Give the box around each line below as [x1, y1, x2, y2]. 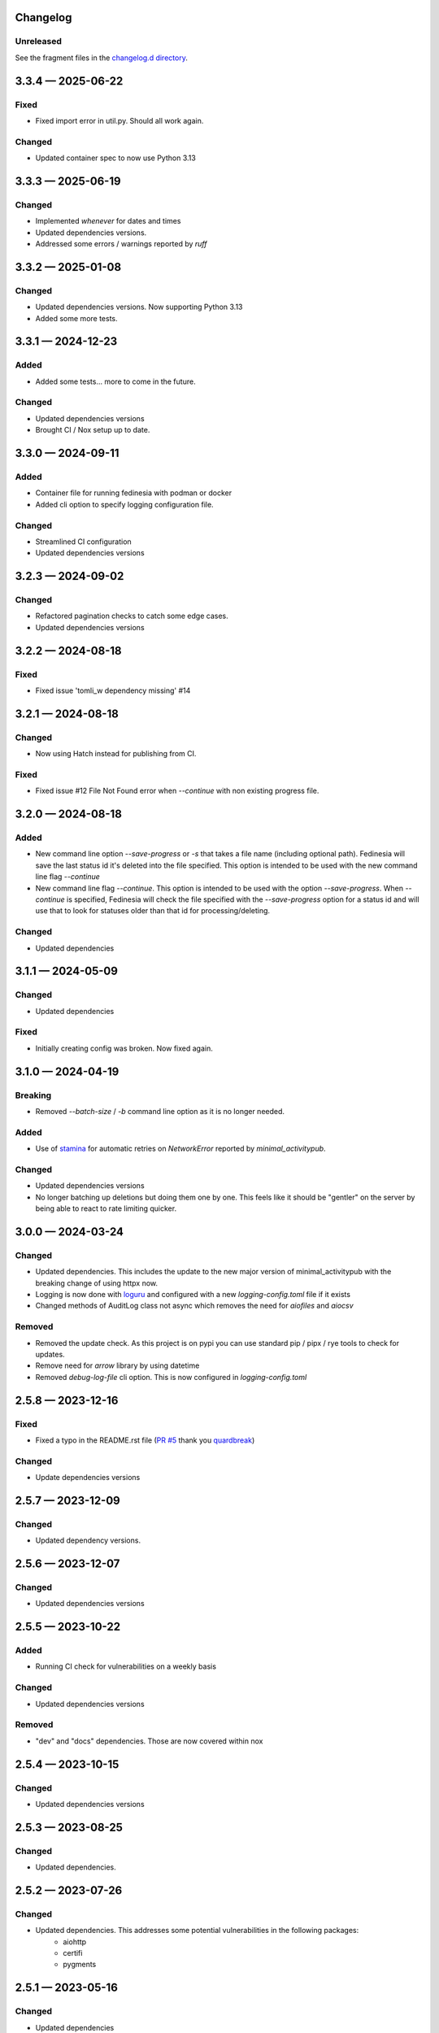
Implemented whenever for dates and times [35, 216, 181, 226]
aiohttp [63, 1936, 87, 1947]
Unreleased [15, 36, 63, 47]
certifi [63, 1948, 83, 1958]
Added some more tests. [35, 313, 118, 323]
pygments [63, 1960, 97, 1970]
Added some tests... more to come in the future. [35, 377, 196, 386]
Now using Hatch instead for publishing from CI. [35, 749, 197, 759]
